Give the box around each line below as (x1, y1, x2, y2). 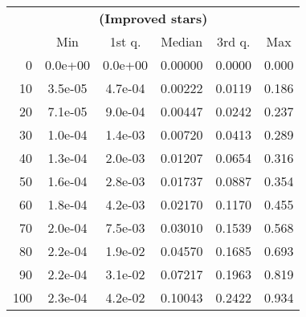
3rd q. (217, 32, 251, 51)
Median (161, 32, 203, 51)
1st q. (109, 32, 141, 51)
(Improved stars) (99, 9, 208, 27)
